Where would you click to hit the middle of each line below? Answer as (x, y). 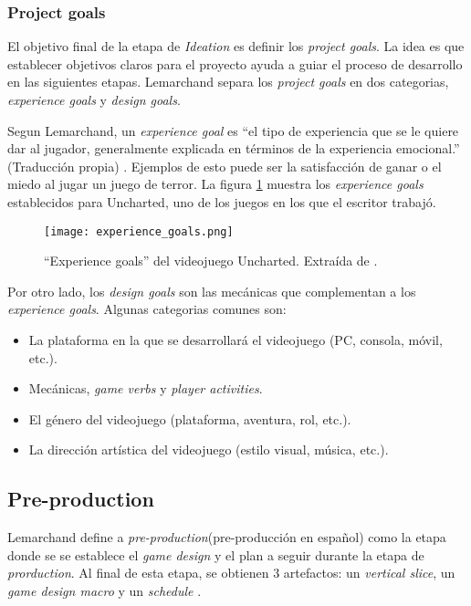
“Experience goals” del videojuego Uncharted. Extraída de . (211, 261)
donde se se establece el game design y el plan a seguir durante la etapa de (216, 554)
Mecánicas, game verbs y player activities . (146, 388)
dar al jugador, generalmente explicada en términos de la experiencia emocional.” (234, 148)
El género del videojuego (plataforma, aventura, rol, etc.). (190, 418)
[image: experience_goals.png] (139, 231)
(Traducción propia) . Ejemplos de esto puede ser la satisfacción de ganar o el (225, 166)
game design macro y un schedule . (105, 590)
